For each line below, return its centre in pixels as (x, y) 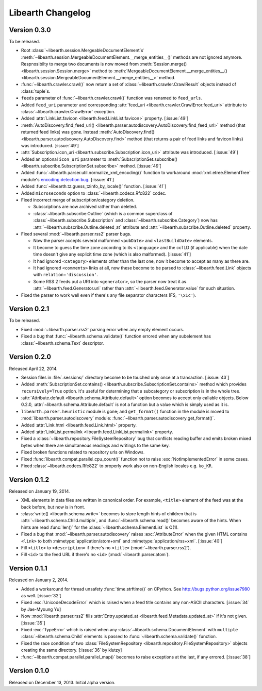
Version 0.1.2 (29, 480)
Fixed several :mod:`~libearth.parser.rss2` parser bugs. (76, 234)
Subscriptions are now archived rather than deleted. (85, 207)
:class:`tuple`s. (36, 91)
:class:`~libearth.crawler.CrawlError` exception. (68, 111)
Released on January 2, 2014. (39, 580)
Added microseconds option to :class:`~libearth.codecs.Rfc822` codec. (94, 193)
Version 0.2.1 (29, 309)
